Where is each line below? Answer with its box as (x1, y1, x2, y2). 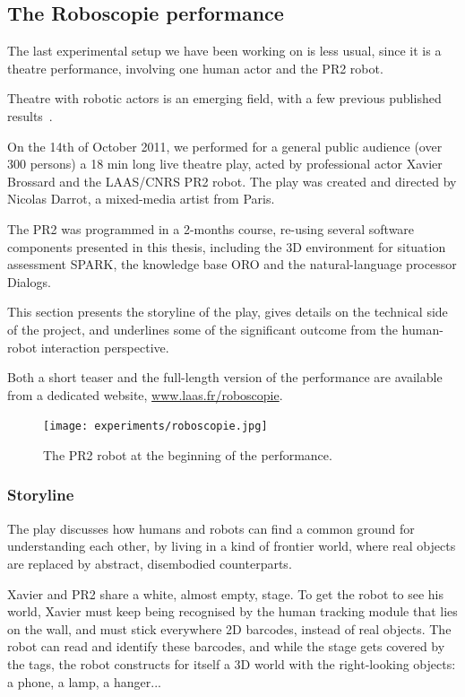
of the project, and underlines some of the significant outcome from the (7, 319, 398, 338)
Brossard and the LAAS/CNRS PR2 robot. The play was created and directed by (7, 171, 457, 190)
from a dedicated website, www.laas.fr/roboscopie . (7, 385, 283, 404)
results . (7, 106, 53, 125)
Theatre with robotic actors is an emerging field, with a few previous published (7, 89, 442, 108)
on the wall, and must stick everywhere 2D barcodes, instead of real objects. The (7, 619, 452, 638)
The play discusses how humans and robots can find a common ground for (7, 518, 415, 537)
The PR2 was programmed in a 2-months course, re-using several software (7, 219, 415, 238)
